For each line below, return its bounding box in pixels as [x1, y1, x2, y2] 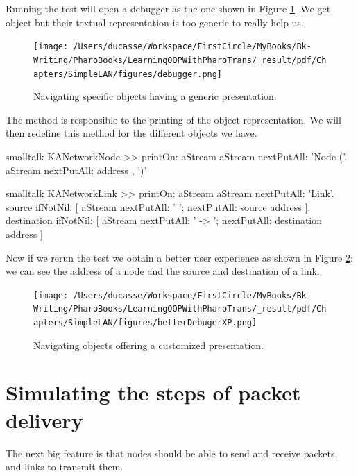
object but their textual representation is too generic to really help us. [6, 15, 304, 29]
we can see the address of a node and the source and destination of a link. [6, 264, 320, 278]
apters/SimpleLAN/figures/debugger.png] [33, 69, 223, 79]
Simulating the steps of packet [6, 378, 301, 407]
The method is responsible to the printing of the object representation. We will [6, 112, 341, 126]
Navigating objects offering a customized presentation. [33, 337, 264, 352]
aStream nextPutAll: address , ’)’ [6, 162, 147, 177]
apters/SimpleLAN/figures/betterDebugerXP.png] [33, 318, 257, 328]
